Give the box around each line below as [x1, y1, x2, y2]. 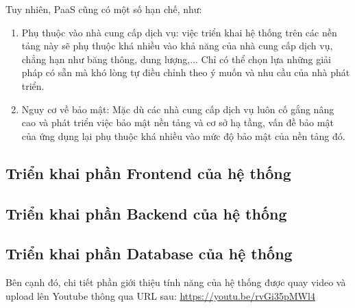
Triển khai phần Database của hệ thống [5, 243, 293, 264]
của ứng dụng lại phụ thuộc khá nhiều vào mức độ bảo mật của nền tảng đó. [21, 128, 345, 143]
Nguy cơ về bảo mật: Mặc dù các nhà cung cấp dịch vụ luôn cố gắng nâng [21, 102, 334, 116]
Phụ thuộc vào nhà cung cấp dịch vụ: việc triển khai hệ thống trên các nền [21, 25, 337, 39]
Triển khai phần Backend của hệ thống [5, 202, 287, 224]
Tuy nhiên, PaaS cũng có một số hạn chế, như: [5, 2, 202, 16]
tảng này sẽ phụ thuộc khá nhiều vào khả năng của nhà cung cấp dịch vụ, [21, 38, 333, 53]
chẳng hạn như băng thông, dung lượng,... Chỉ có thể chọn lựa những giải [21, 51, 332, 66]
